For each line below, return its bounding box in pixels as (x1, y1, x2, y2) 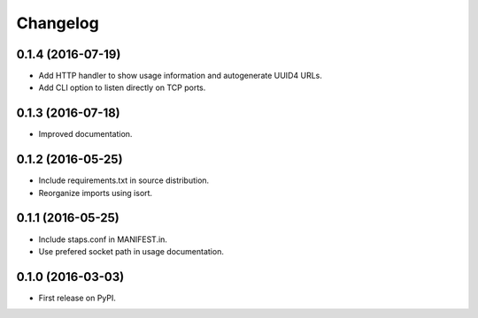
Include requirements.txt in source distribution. (38, 175, 210, 185)
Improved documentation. (38, 129, 133, 140)
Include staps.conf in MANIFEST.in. (38, 234, 168, 245)
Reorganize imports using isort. (38, 187, 153, 198)
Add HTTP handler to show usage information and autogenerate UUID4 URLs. (38, 71, 322, 81)
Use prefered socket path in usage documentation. (38, 246, 225, 256)
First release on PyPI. (38, 292, 117, 303)
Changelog (16, 13, 99, 33)
